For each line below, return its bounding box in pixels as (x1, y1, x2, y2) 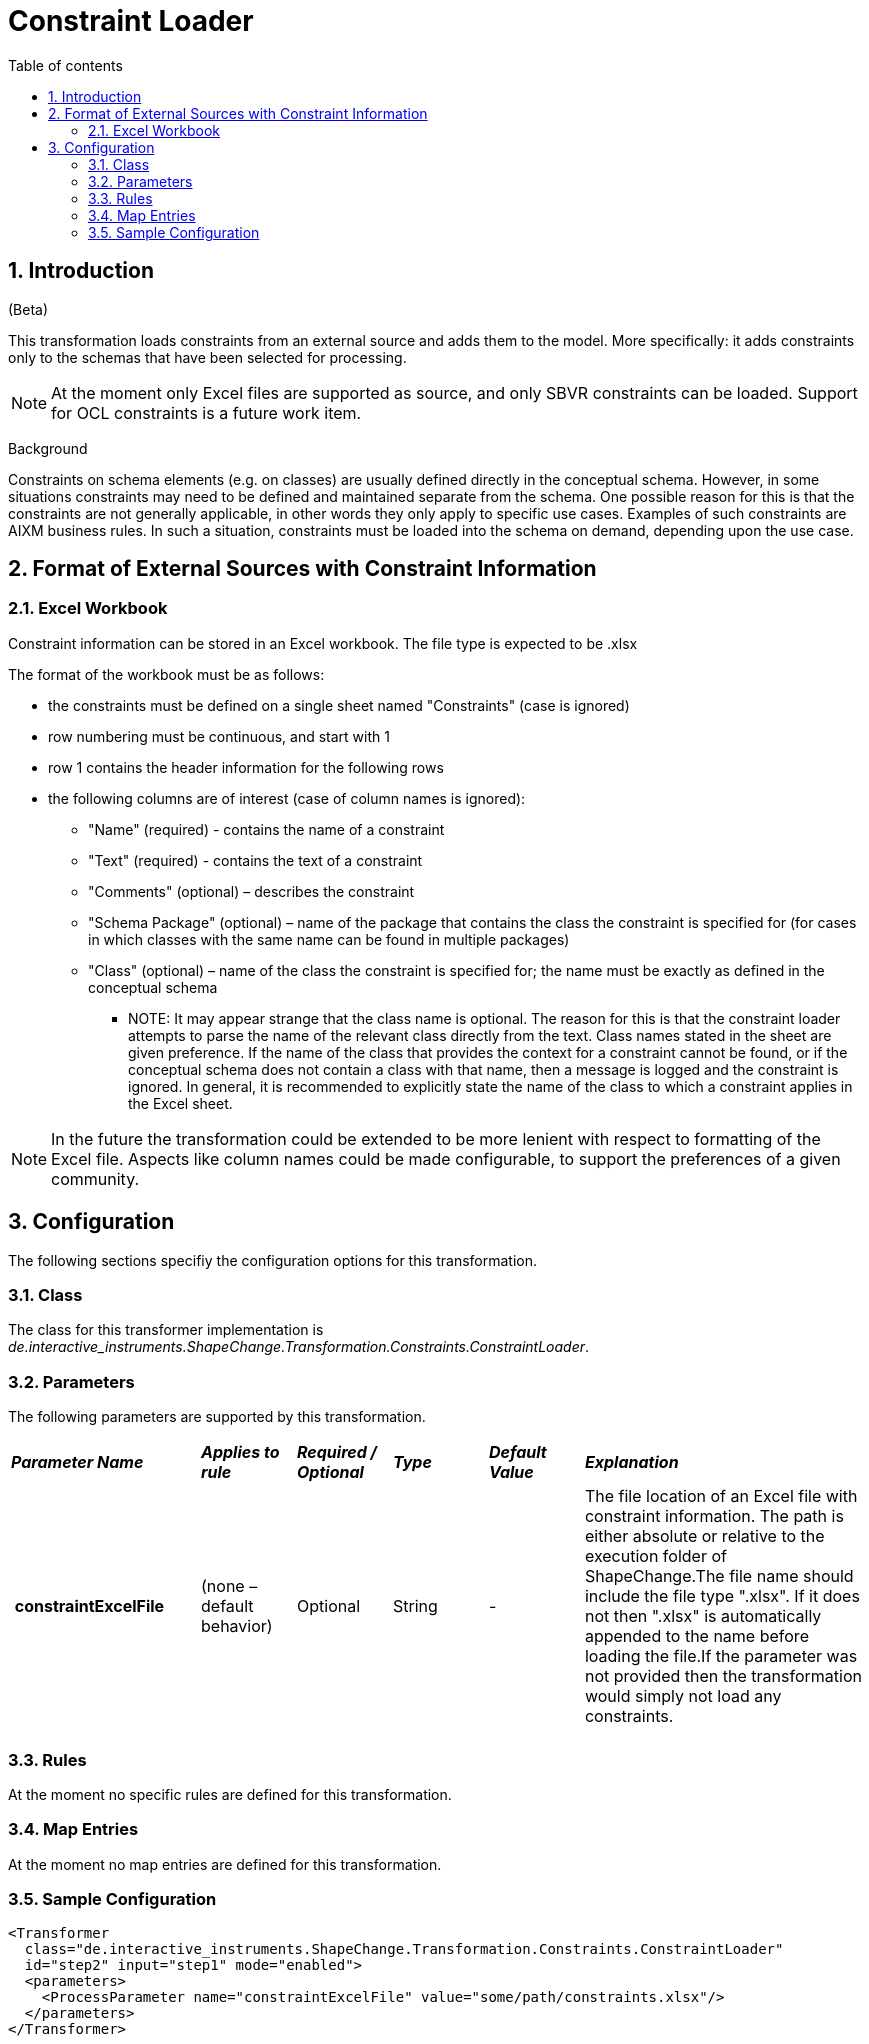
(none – (201, 1576, 258, 1597)
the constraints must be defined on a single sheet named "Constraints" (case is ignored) (48, 696, 630, 714)
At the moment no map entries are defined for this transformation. (8, 1855, 442, 1873)
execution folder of (584, 1546, 727, 1567)
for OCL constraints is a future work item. (51, 402, 362, 423)
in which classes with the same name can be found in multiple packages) (88, 930, 570, 948)
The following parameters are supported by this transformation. (8, 1408, 426, 1426)
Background (8, 439, 88, 457)
